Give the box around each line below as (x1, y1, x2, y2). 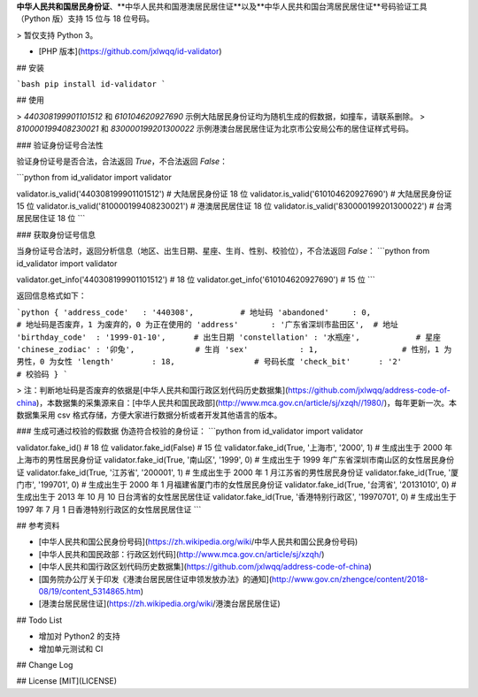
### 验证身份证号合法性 (16, 140, 104, 150)
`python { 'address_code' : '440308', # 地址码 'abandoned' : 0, (16, 307, 372, 318)
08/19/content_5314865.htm (38, 586, 141, 597)
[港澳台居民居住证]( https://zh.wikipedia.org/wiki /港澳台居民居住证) (38, 598, 281, 609)
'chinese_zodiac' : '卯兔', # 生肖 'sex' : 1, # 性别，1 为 (16, 344, 452, 354)
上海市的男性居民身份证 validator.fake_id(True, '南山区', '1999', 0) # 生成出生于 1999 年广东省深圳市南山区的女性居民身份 (16, 455, 455, 465)
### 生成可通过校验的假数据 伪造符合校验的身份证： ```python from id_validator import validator (16, 425, 364, 437)
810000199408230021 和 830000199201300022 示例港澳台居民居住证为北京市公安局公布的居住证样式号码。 (16, 124, 413, 134)
